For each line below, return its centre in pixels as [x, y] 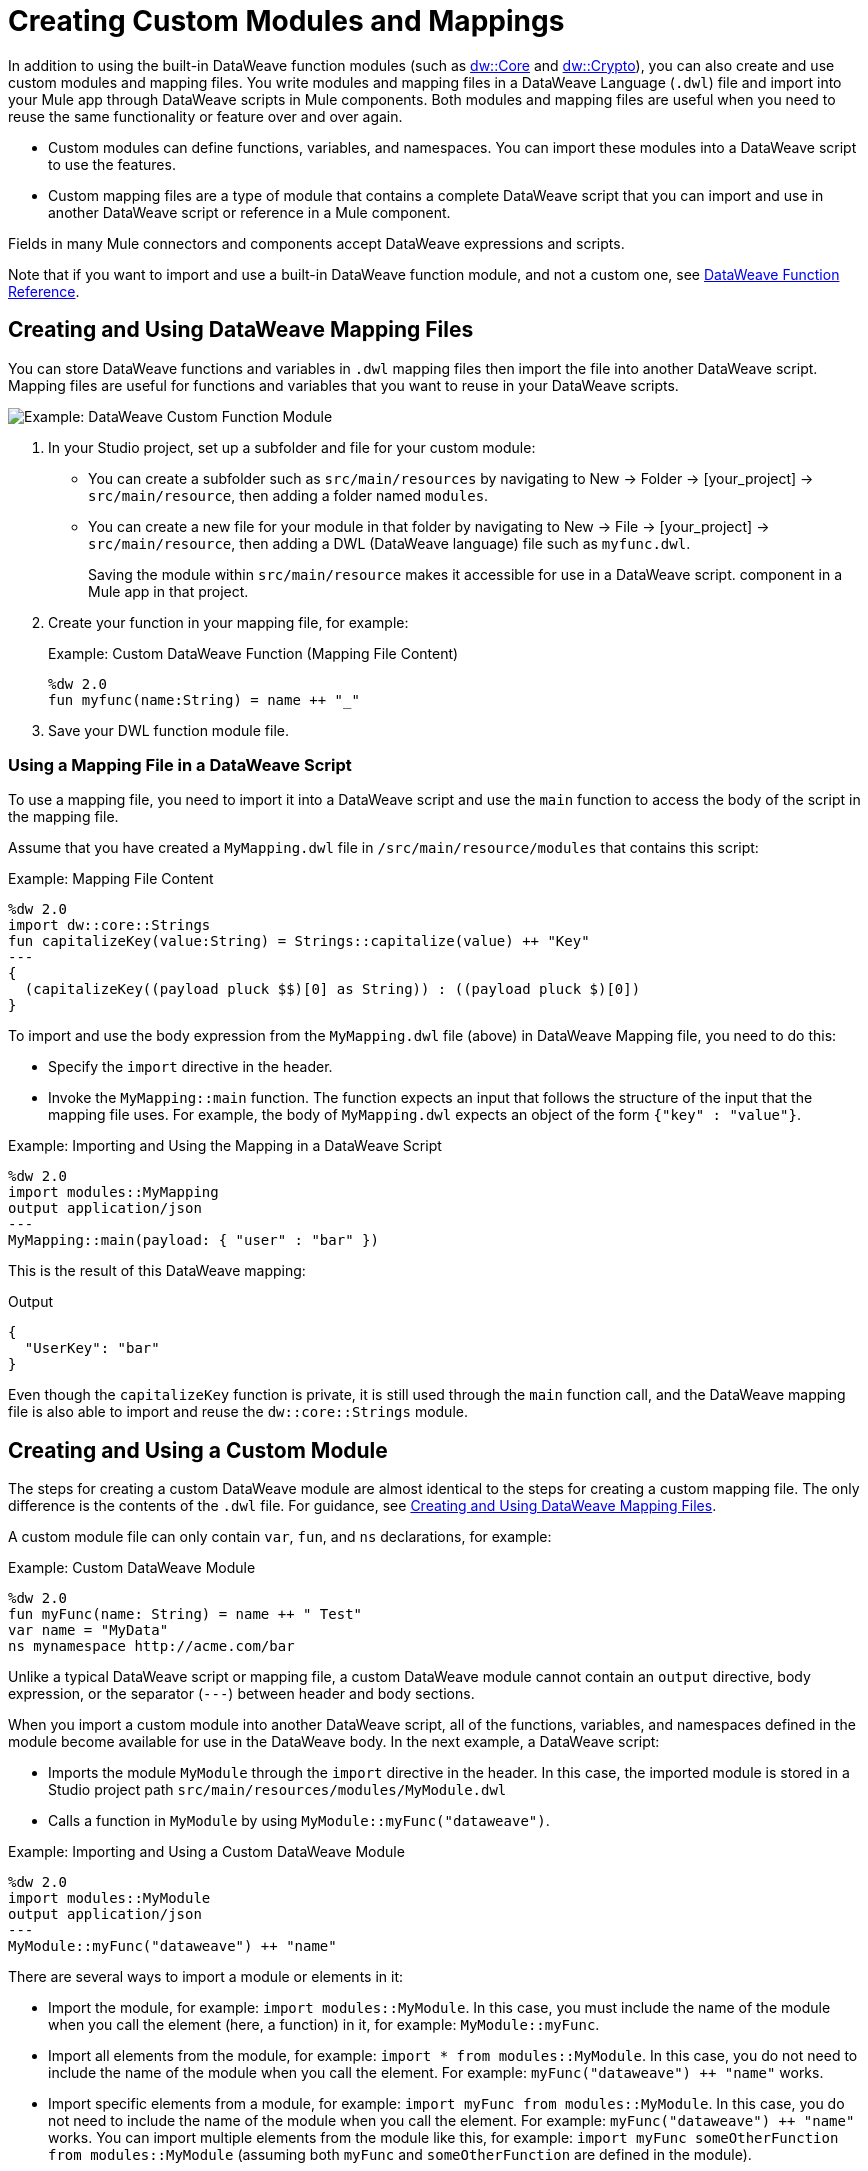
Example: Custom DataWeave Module [132, 1568]
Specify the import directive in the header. [190, 1067]
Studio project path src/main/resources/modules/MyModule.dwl [277, 1790]
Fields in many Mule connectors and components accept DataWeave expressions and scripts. [316, 243]
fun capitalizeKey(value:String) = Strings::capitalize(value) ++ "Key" [299, 941]
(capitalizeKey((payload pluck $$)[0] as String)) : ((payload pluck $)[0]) [332, 989]
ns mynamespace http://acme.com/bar [151, 1646]
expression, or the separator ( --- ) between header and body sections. [241, 1694]
